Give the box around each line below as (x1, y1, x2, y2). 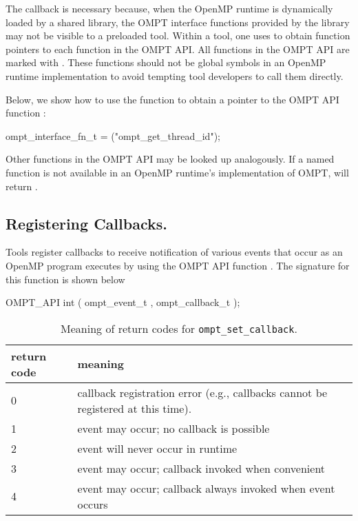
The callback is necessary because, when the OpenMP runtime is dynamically (6, 1, 333, 15)
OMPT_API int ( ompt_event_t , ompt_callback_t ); (6, 295, 240, 309)
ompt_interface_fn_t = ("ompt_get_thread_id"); (6, 128, 220, 143)
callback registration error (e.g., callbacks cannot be (77, 384, 328, 400)
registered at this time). (77, 400, 192, 416)
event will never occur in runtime (77, 440, 238, 456)
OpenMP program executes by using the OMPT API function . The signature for (6, 258, 350, 272)
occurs (77, 496, 108, 512)
